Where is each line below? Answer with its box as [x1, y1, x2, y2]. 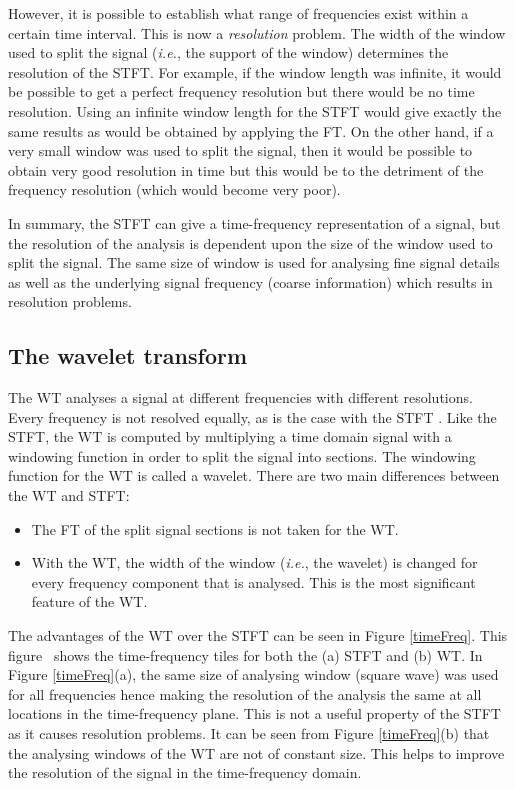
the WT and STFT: [8, 485, 130, 506]
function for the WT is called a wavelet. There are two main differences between [8, 465, 500, 486]
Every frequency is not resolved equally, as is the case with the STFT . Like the [8, 406, 497, 427]
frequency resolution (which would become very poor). [8, 179, 341, 200]
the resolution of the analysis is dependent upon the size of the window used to [8, 232, 493, 253]
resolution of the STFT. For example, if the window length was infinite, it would [8, 61, 502, 82]
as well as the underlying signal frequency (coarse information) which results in [8, 271, 493, 292]
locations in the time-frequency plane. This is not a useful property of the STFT [8, 703, 501, 724]
